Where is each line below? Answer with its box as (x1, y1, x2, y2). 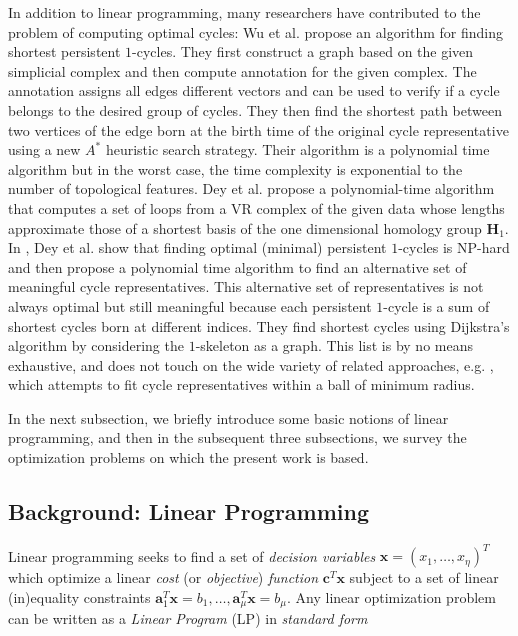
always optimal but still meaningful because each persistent (8, 295, 372, 316)
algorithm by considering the (8, 335, 184, 356)
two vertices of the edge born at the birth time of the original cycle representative (8, 119, 509, 140)
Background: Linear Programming (8, 496, 370, 527)
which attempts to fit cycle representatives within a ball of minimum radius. (8, 374, 475, 395)
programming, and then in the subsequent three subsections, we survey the (8, 427, 467, 448)
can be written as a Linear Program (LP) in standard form (8, 608, 368, 629)
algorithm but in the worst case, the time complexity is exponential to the (8, 158, 463, 179)
